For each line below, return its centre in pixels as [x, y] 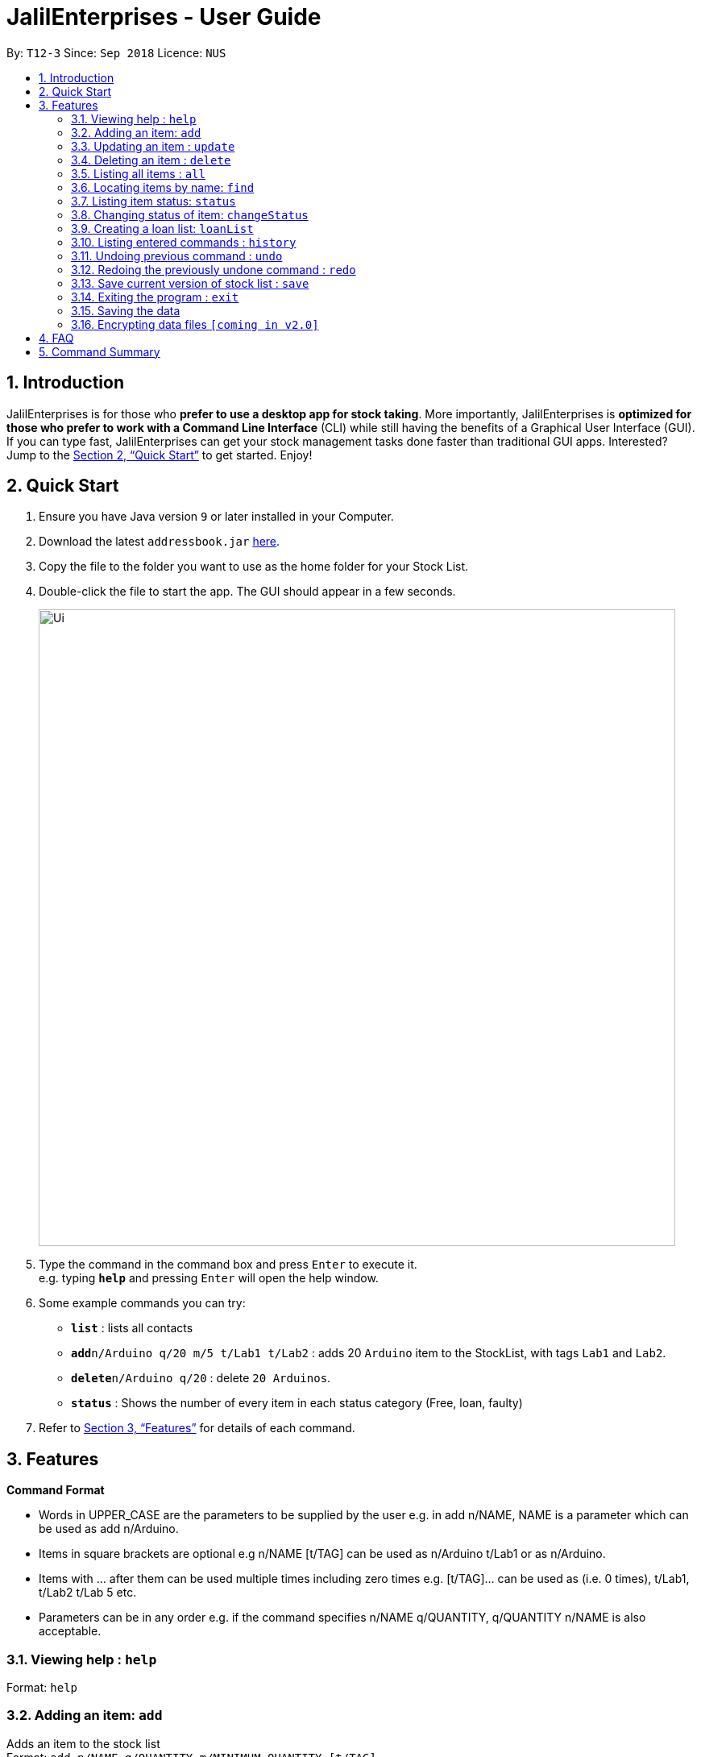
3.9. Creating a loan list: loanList [162, 228]
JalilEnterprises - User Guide [164, 17]
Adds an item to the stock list [83, 1743]
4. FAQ [56, 338]
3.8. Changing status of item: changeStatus [190, 214]
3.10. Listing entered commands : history [184, 242]
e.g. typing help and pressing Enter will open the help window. [209, 1278]
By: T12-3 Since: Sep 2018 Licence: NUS [116, 52]
